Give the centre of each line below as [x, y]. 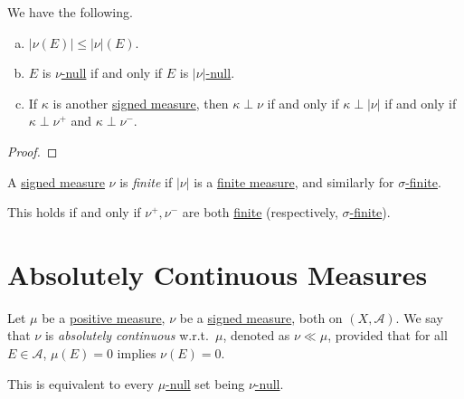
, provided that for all [388, 335]
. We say [419, 317]
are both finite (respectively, [260, 212]
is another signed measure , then [141, 103]
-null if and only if [112, 73]
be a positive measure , [104, 317]
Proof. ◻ [33, 151]
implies [137, 353]
